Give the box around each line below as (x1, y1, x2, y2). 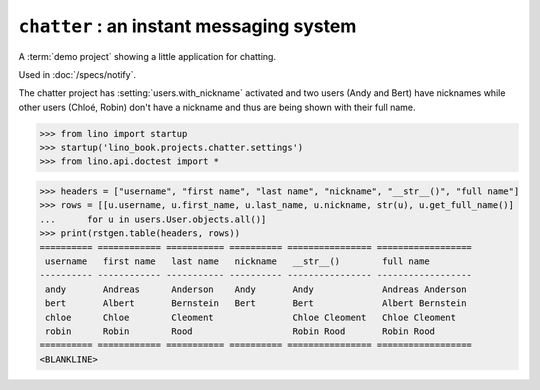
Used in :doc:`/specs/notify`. (18, 68, 137, 80)
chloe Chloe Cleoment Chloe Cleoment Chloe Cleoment (45, 311, 457, 323)
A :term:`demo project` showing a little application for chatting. (18, 50, 277, 62)
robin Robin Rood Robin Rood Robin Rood (45, 325, 435, 337)
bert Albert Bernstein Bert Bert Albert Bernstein (45, 298, 467, 309)
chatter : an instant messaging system (18, 15, 357, 37)
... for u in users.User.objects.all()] (39, 213, 267, 225)
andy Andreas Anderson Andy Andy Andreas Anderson (45, 283, 467, 295)
